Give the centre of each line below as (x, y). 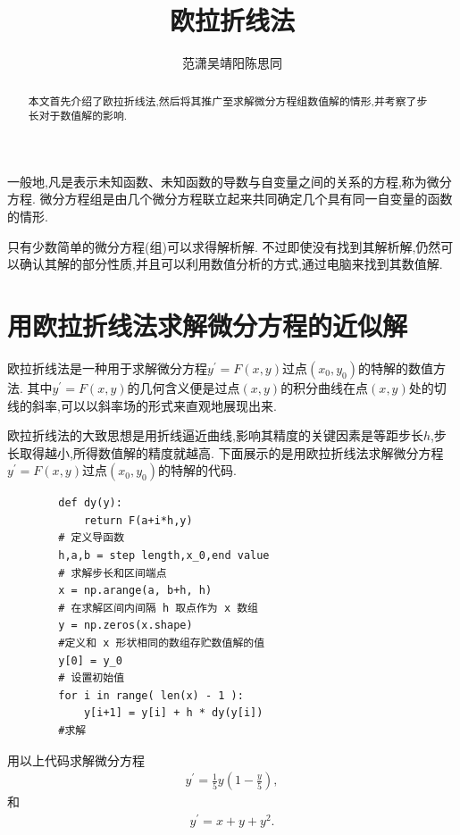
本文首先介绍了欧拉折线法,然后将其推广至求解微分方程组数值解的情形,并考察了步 (228, 100)
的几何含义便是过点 (184, 387)
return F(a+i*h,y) (138, 520)
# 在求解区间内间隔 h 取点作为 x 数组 (159, 608)
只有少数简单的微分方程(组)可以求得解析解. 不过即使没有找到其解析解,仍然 (224, 246)
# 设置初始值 (92, 678)
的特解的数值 (395, 367)
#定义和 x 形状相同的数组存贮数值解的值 (162, 643)
